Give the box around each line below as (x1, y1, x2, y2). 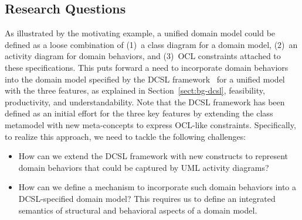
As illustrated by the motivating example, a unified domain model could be (5, 27, 276, 39)
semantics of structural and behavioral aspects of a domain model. (18, 204, 257, 216)
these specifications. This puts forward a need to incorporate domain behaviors (5, 61, 289, 73)
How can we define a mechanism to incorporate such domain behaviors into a (18, 181, 296, 193)
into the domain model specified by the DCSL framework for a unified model (5, 73, 285, 85)
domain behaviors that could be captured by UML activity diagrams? (18, 161, 269, 173)
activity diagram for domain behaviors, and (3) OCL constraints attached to (5, 50, 281, 62)
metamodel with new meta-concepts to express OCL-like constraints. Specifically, (5, 118, 296, 130)
